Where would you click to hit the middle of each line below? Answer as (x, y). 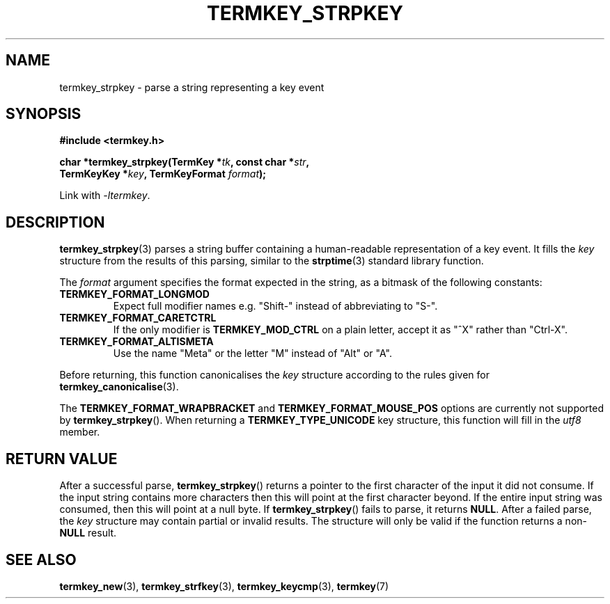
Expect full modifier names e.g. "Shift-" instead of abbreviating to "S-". (275, 306)
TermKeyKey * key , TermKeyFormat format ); (163, 174)
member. (80, 432)
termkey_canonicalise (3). (119, 387)
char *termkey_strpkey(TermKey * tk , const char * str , (185, 162)
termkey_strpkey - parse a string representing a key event (192, 87)
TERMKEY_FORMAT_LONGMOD (134, 294)
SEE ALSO (41, 559)
